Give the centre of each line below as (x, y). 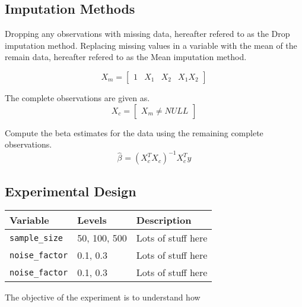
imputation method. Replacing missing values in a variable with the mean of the (151, 45)
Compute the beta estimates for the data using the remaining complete (134, 132)
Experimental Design (71, 191)
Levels (92, 220)
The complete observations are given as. (77, 97)
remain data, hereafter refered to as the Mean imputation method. (126, 57)
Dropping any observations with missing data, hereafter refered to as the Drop (147, 34)
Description (164, 220)
